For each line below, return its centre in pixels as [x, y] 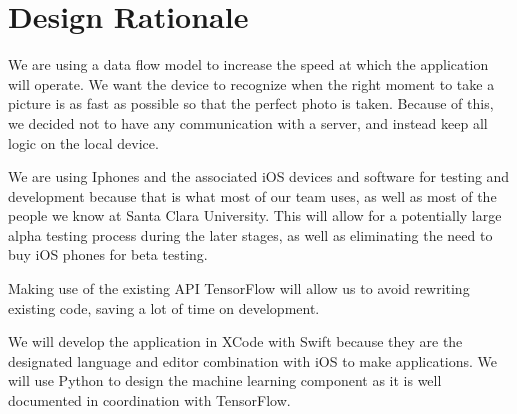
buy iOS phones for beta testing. [108, 254]
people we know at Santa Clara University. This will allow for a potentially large [255, 215]
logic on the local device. [83, 142]
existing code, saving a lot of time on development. [164, 307]
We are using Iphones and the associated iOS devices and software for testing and [259, 176]
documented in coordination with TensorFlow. [149, 400]
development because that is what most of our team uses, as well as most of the [252, 195]
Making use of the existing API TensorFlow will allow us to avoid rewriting [239, 288]
